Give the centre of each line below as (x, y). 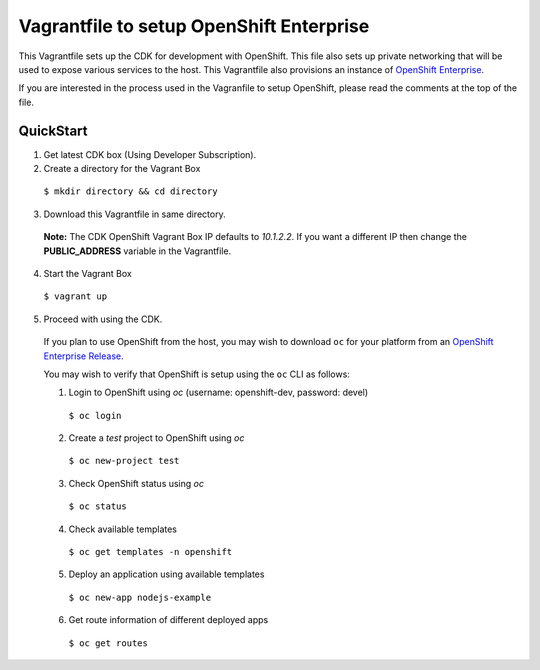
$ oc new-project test (124, 461)
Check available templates (122, 529)
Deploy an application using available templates (166, 574)
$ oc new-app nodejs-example (140, 597)
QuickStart (53, 130)
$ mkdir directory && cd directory (131, 191)
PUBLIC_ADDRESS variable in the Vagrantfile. (137, 251)
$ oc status (97, 506)
